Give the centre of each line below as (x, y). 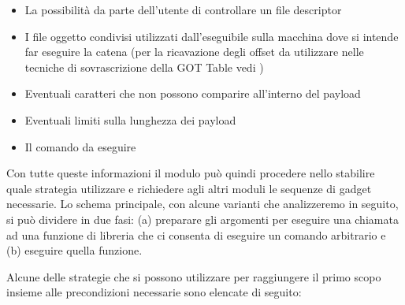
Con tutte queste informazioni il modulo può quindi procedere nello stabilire (191, 173)
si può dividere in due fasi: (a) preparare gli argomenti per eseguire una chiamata (202, 219)
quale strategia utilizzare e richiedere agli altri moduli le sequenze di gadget (189, 188)
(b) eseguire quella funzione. (74, 250)
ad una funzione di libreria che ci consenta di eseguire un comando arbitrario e (196, 234)
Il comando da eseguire (80, 146)
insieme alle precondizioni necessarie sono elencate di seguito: (154, 292)
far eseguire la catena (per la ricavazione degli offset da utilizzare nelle (194, 52)
